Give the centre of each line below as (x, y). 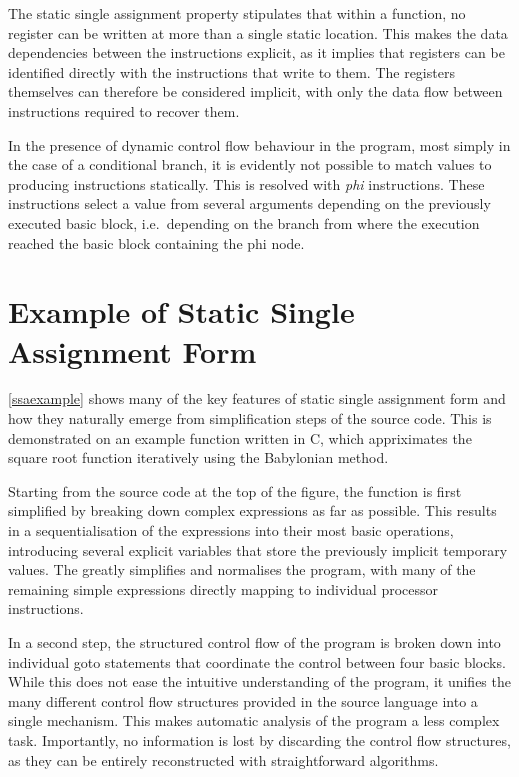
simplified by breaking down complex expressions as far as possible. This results (252, 510)
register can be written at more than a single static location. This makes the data (258, 32)
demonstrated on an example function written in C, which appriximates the (240, 437)
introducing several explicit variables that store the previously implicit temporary (258, 549)
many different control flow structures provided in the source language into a (243, 700)
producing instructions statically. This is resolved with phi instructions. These (246, 183)
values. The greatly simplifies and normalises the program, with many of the (242, 569)
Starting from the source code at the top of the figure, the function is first (235, 490)
